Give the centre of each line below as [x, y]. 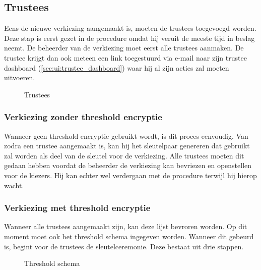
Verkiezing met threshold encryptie [77, 208]
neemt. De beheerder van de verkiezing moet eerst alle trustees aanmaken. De [124, 48]
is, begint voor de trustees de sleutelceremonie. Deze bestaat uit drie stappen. [124, 246]
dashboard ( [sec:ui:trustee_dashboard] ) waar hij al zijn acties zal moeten [117, 67]
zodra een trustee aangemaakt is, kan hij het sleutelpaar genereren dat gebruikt [127, 146]
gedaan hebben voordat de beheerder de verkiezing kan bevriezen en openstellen [128, 165]
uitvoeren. [20, 77]
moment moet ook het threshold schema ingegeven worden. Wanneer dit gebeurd [129, 236]
